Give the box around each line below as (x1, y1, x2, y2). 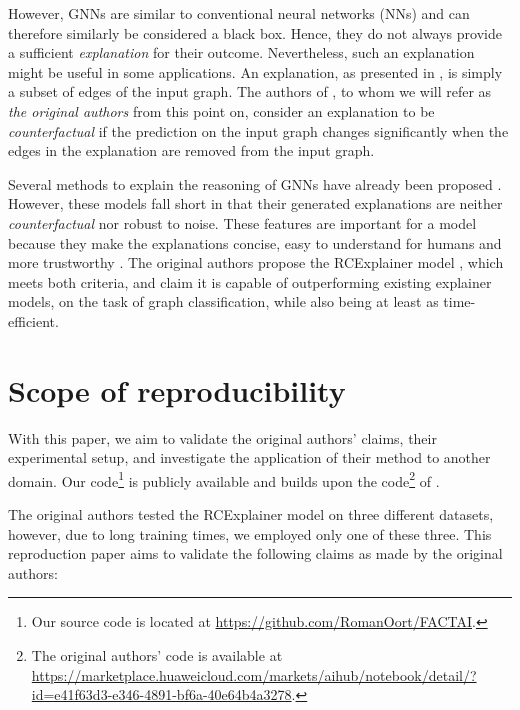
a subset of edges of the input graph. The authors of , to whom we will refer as (8, 81, 492, 102)
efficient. (8, 310, 59, 331)
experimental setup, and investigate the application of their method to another (8, 447, 491, 468)
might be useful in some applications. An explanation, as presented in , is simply (8, 61, 503, 82)
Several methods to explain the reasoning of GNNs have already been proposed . (8, 173, 502, 194)
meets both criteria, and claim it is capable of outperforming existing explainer (8, 271, 492, 292)
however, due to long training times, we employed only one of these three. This (8, 523, 492, 544)
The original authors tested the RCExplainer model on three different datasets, (8, 504, 494, 525)
